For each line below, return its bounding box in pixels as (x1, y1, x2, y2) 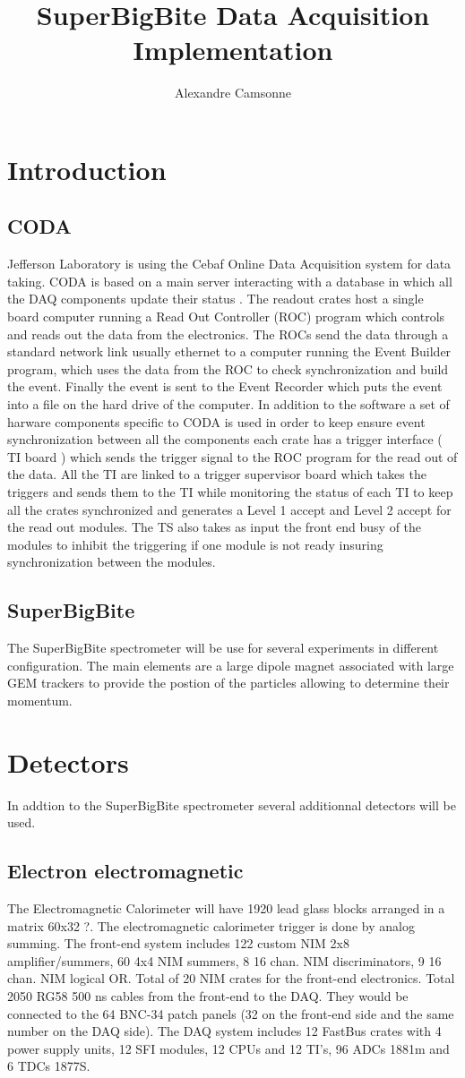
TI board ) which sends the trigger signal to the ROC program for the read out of (7, 447, 458, 466)
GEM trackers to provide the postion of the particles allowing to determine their (7, 673, 450, 692)
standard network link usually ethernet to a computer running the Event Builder (7, 342, 452, 361)
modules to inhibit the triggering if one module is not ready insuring (7, 535, 383, 553)
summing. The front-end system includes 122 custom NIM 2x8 (7, 934, 349, 953)
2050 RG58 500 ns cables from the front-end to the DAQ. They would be (7, 987, 409, 1005)
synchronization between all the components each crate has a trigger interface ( (7, 430, 443, 449)
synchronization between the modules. (7, 552, 216, 571)
